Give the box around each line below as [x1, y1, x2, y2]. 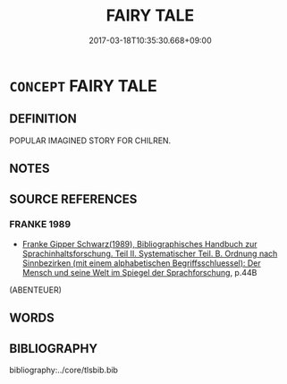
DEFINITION [9, 111, 78, 126]
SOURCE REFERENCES [9, 192, 138, 207]
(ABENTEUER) [9, 284, 63, 295]
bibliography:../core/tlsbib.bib [9, 364, 119, 376]
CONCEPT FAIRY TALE [9, 75, 158, 96]
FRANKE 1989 [9, 218, 72, 231]
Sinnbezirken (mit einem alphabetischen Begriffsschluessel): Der [21, 257, 261, 269]
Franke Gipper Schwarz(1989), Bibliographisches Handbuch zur [21, 238, 257, 249]
